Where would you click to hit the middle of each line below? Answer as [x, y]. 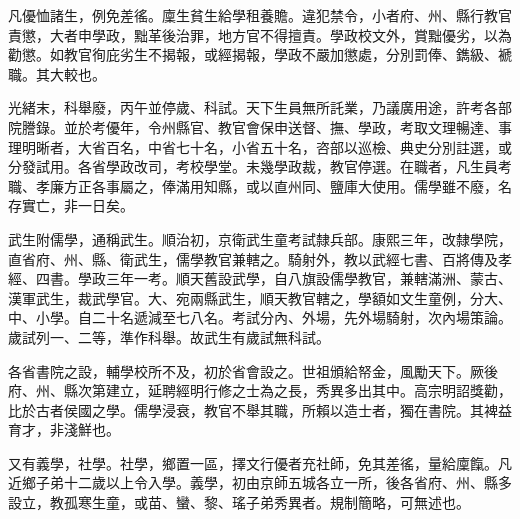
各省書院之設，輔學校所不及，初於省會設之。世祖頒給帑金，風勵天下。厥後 [253, 370]
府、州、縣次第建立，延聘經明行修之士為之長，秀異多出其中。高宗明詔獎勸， [260, 390]
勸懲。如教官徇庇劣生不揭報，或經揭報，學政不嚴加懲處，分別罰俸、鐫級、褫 [260, 54]
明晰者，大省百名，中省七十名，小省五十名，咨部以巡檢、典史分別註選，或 [266, 146]
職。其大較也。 [57, 73]
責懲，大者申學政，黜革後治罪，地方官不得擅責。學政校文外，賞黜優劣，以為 [260, 34]
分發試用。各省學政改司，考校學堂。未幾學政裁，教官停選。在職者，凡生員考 [260, 166]
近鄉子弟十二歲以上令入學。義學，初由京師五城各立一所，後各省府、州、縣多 [260, 482]
